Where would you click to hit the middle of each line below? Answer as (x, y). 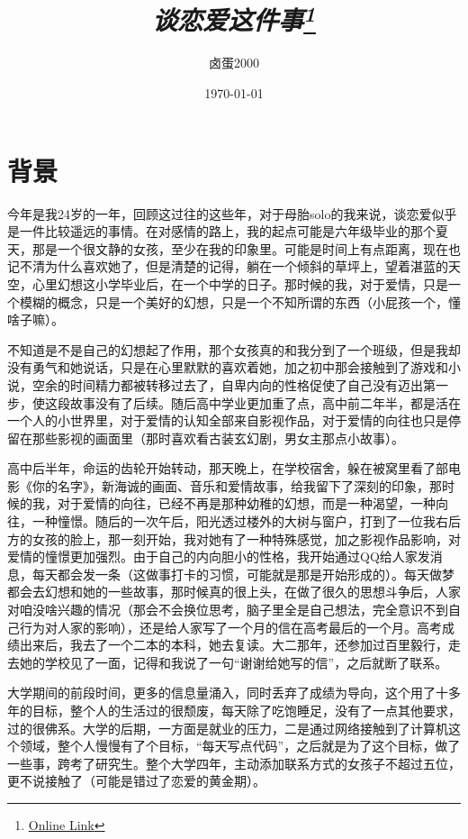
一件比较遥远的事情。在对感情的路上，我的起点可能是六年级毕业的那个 (227, 231)
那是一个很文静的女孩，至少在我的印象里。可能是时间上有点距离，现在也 (246, 248)
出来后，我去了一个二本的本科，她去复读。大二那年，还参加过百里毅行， (234, 645)
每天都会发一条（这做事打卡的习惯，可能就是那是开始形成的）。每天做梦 (243, 574)
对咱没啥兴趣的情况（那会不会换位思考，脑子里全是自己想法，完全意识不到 (228, 610)
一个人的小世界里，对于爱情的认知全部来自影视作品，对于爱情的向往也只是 (228, 420)
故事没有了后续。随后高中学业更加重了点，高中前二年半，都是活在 (265, 402)
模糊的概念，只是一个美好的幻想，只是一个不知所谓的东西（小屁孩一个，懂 (240, 301)
